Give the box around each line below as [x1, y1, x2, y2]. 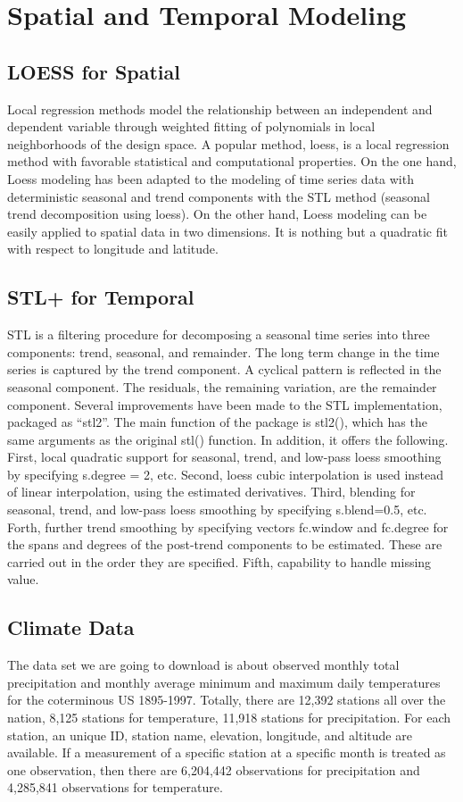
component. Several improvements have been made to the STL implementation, [7, 395, 442, 414]
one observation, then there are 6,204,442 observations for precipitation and [7, 760, 420, 779]
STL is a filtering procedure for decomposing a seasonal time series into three [7, 325, 430, 344]
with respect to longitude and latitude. [7, 239, 219, 258]
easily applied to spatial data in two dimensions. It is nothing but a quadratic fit [7, 221, 448, 240]
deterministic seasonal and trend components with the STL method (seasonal [7, 187, 430, 205]
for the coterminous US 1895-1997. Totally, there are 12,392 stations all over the [7, 690, 446, 709]
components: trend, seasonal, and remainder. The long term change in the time [7, 342, 440, 361]
